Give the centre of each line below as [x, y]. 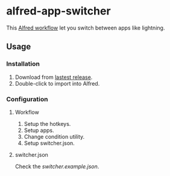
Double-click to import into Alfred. [57, 83]
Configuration [27, 99]
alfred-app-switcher [58, 11]
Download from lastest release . [54, 77]
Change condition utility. [54, 136]
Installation [23, 64]
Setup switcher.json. [49, 143]
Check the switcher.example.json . [57, 166]
